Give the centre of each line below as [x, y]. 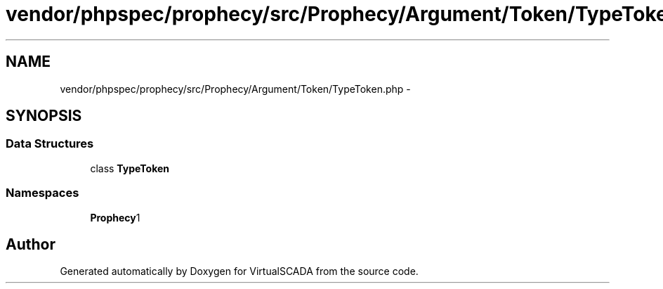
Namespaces [42, 193]
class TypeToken [130, 168]
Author [31, 244]
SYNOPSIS [44, 116]
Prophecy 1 [115, 217]
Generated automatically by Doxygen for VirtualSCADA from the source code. [239, 271]
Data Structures [50, 144]
